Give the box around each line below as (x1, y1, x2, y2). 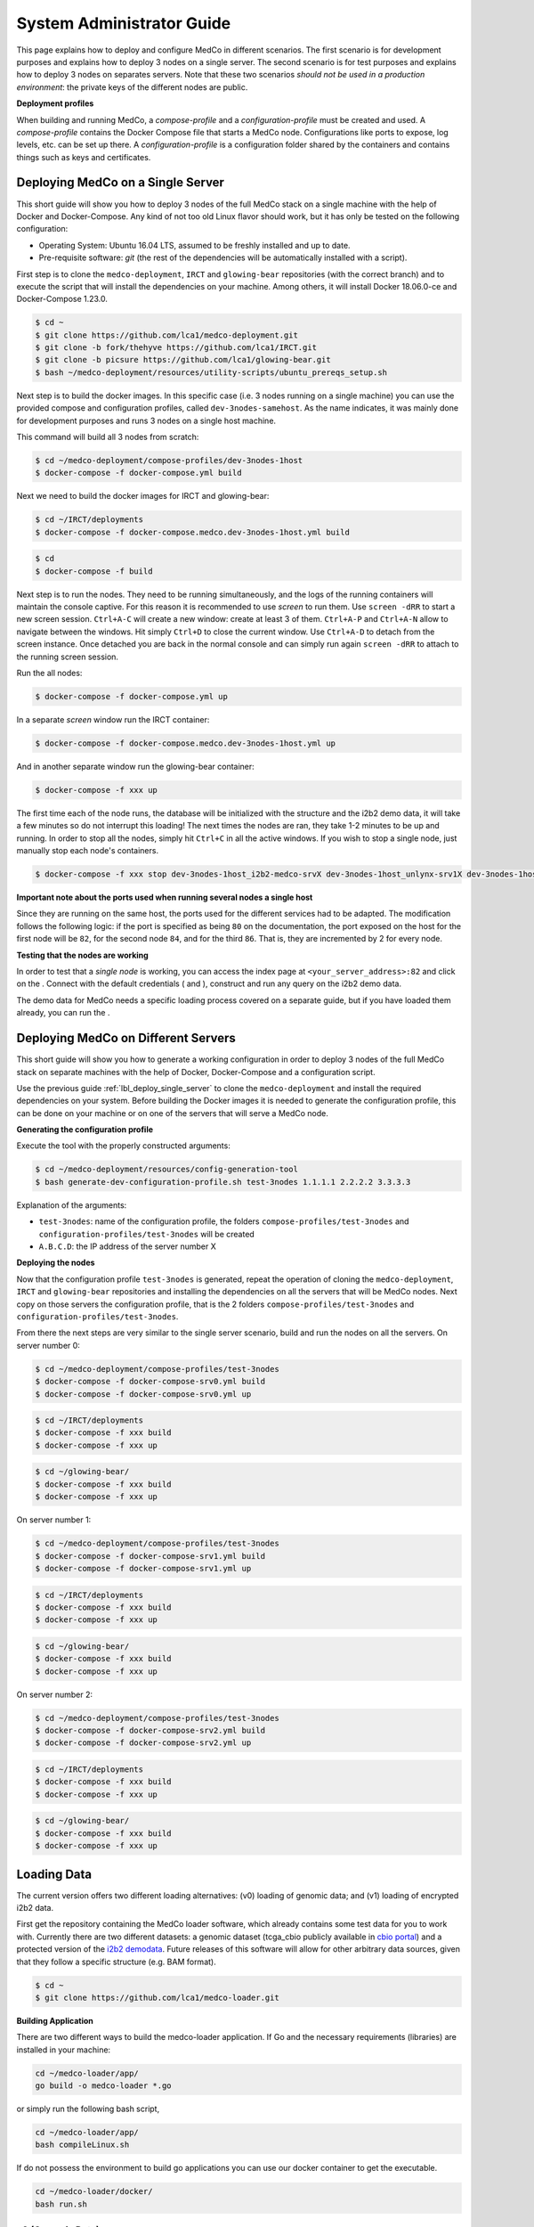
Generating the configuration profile (16, 1124, 154, 1135)
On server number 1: (16, 1514, 92, 1525)
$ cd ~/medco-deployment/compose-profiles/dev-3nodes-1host (35, 455, 303, 465)
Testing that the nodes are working (16, 950, 149, 960)
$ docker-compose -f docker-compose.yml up (35, 691, 229, 702)
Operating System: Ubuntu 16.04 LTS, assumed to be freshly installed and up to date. (38, 240, 351, 250)
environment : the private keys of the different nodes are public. (16, 81, 248, 93)
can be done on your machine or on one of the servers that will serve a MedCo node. (16, 1107, 329, 1118)
